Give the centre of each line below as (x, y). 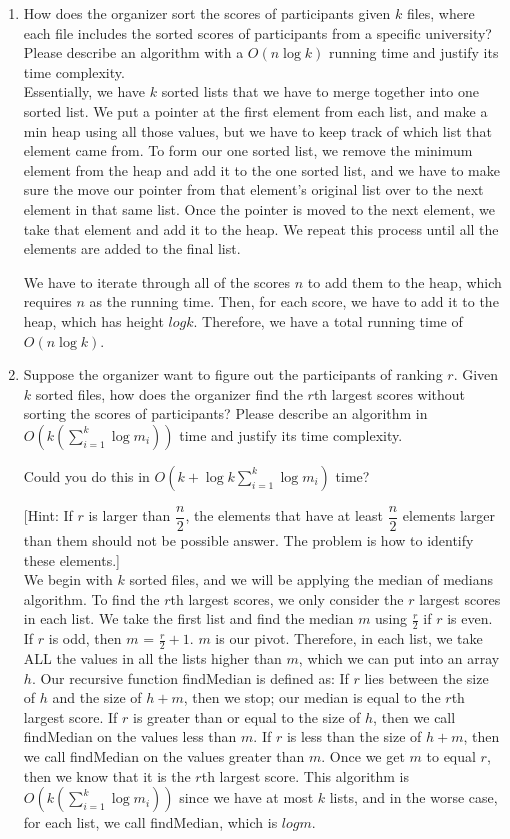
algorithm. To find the (91, 598)
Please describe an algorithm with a (133, 52)
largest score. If (70, 716)
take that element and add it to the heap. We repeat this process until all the (261, 228)
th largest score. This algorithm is (305, 775)
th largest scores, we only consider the (287, 598)
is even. (470, 618)
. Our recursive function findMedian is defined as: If (190, 677)
